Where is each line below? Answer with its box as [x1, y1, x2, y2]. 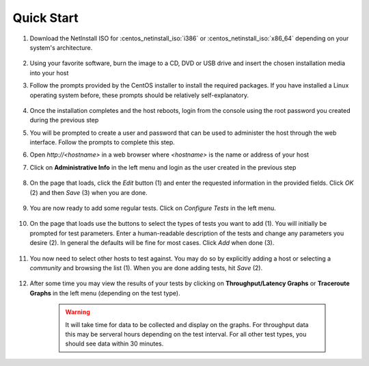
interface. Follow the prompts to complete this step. [29, 138, 175, 146]
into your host [29, 68, 69, 77]
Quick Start [12, 10, 79, 25]
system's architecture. [29, 43, 93, 51]
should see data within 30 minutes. [65, 339, 164, 348]
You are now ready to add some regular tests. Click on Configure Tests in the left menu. [29, 204, 276, 212]
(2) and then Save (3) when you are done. [29, 188, 148, 196]
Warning [65, 308, 90, 316]
